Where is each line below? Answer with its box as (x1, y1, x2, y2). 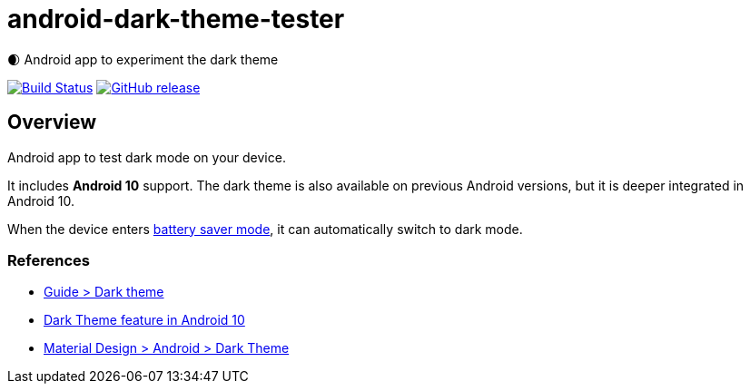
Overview (7, 111, 97, 134)
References (7, 250, 90, 269)
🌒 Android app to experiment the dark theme (7, 51, 279, 67)
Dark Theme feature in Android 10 (44, 312, 245, 328)
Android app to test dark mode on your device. (7, 149, 286, 165)
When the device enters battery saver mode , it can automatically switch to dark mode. (7, 220, 523, 237)
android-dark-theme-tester (7, 4, 345, 34)
